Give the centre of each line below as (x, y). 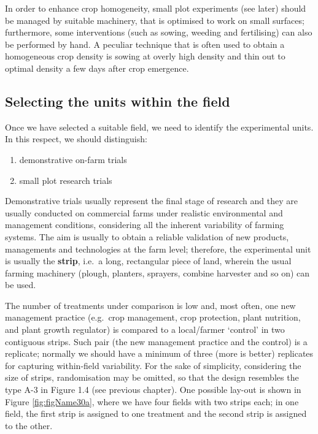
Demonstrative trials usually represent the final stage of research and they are (151, 201)
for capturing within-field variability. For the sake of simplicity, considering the (153, 365)
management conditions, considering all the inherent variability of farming (145, 225)
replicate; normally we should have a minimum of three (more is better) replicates (159, 353)
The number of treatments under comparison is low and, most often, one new (150, 305)
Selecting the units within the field (118, 101)
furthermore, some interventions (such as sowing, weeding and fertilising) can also (159, 32)
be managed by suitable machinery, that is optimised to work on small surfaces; (155, 20)
